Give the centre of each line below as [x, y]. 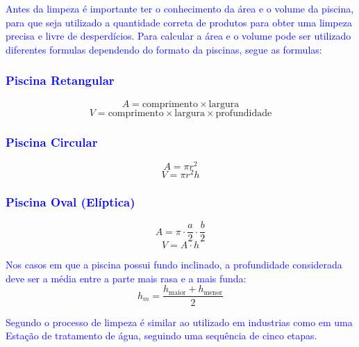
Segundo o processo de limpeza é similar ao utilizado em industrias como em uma [179, 322]
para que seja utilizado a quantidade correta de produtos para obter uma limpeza [179, 22]
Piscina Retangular [60, 80]
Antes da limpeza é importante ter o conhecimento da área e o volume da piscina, [180, 8]
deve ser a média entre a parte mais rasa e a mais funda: [126, 278]
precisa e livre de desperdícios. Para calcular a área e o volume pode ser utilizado [178, 36]
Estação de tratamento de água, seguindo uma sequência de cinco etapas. [161, 336]
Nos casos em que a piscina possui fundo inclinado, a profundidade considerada [174, 265]
